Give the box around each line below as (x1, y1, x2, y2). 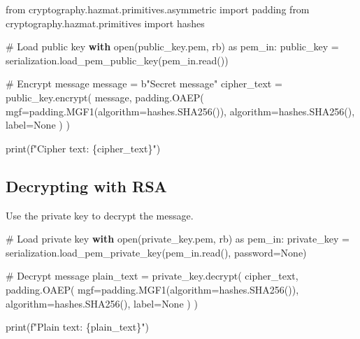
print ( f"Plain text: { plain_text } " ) (6, 319, 149, 334)
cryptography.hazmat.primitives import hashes (6, 15, 205, 30)
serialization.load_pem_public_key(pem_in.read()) (6, 52, 229, 67)
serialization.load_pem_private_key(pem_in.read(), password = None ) (6, 245, 307, 259)
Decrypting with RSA (6, 175, 167, 196)
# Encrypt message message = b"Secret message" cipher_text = (6, 76, 282, 91)
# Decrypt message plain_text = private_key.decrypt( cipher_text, (6, 268, 298, 283)
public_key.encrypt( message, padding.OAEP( (6, 89, 204, 104)
